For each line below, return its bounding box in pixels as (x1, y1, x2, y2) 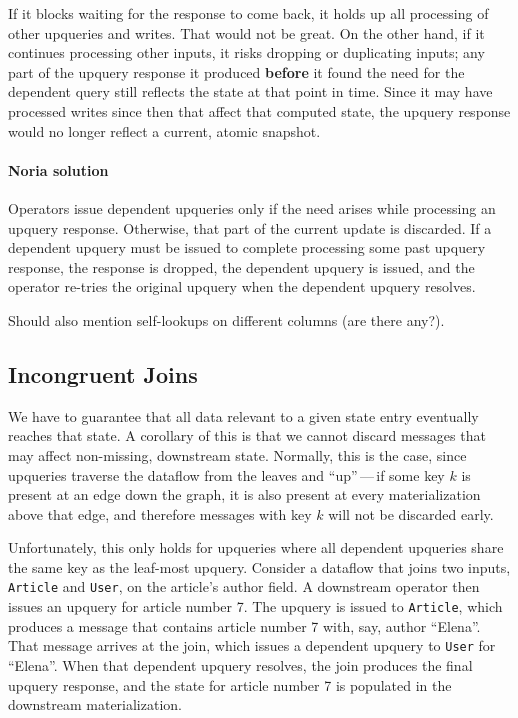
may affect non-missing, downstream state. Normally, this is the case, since (8, 444, 467, 465)
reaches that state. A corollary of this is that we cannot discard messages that (8, 425, 486, 446)
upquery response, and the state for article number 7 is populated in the (8, 674, 452, 695)
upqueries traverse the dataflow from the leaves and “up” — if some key (8, 464, 445, 485)
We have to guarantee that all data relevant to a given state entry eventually (8, 405, 479, 426)
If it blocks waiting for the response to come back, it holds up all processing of (8, 3, 489, 23)
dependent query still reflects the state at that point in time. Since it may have (8, 81, 493, 102)
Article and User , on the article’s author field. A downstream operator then (8, 576, 480, 597)
